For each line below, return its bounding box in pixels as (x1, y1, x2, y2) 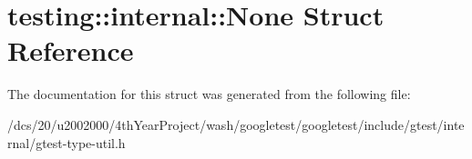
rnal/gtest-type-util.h (7, 133, 126, 152)
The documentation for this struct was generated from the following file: (7, 84, 411, 104)
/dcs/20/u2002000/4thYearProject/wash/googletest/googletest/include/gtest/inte (7, 114, 465, 134)
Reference (7, 32, 134, 69)
